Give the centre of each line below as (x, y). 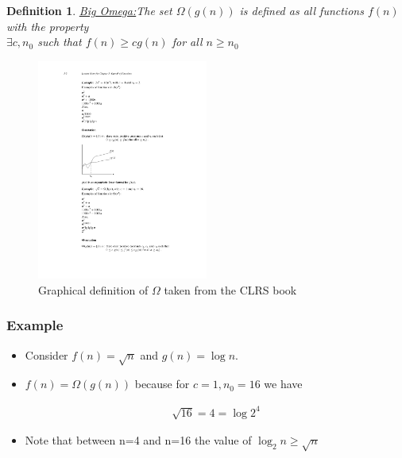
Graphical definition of (93, 289)
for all (187, 42)
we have (283, 384)
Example (35, 325)
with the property (48, 26)
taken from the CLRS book (230, 289)
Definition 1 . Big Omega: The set (89, 10)
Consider (46, 354)
